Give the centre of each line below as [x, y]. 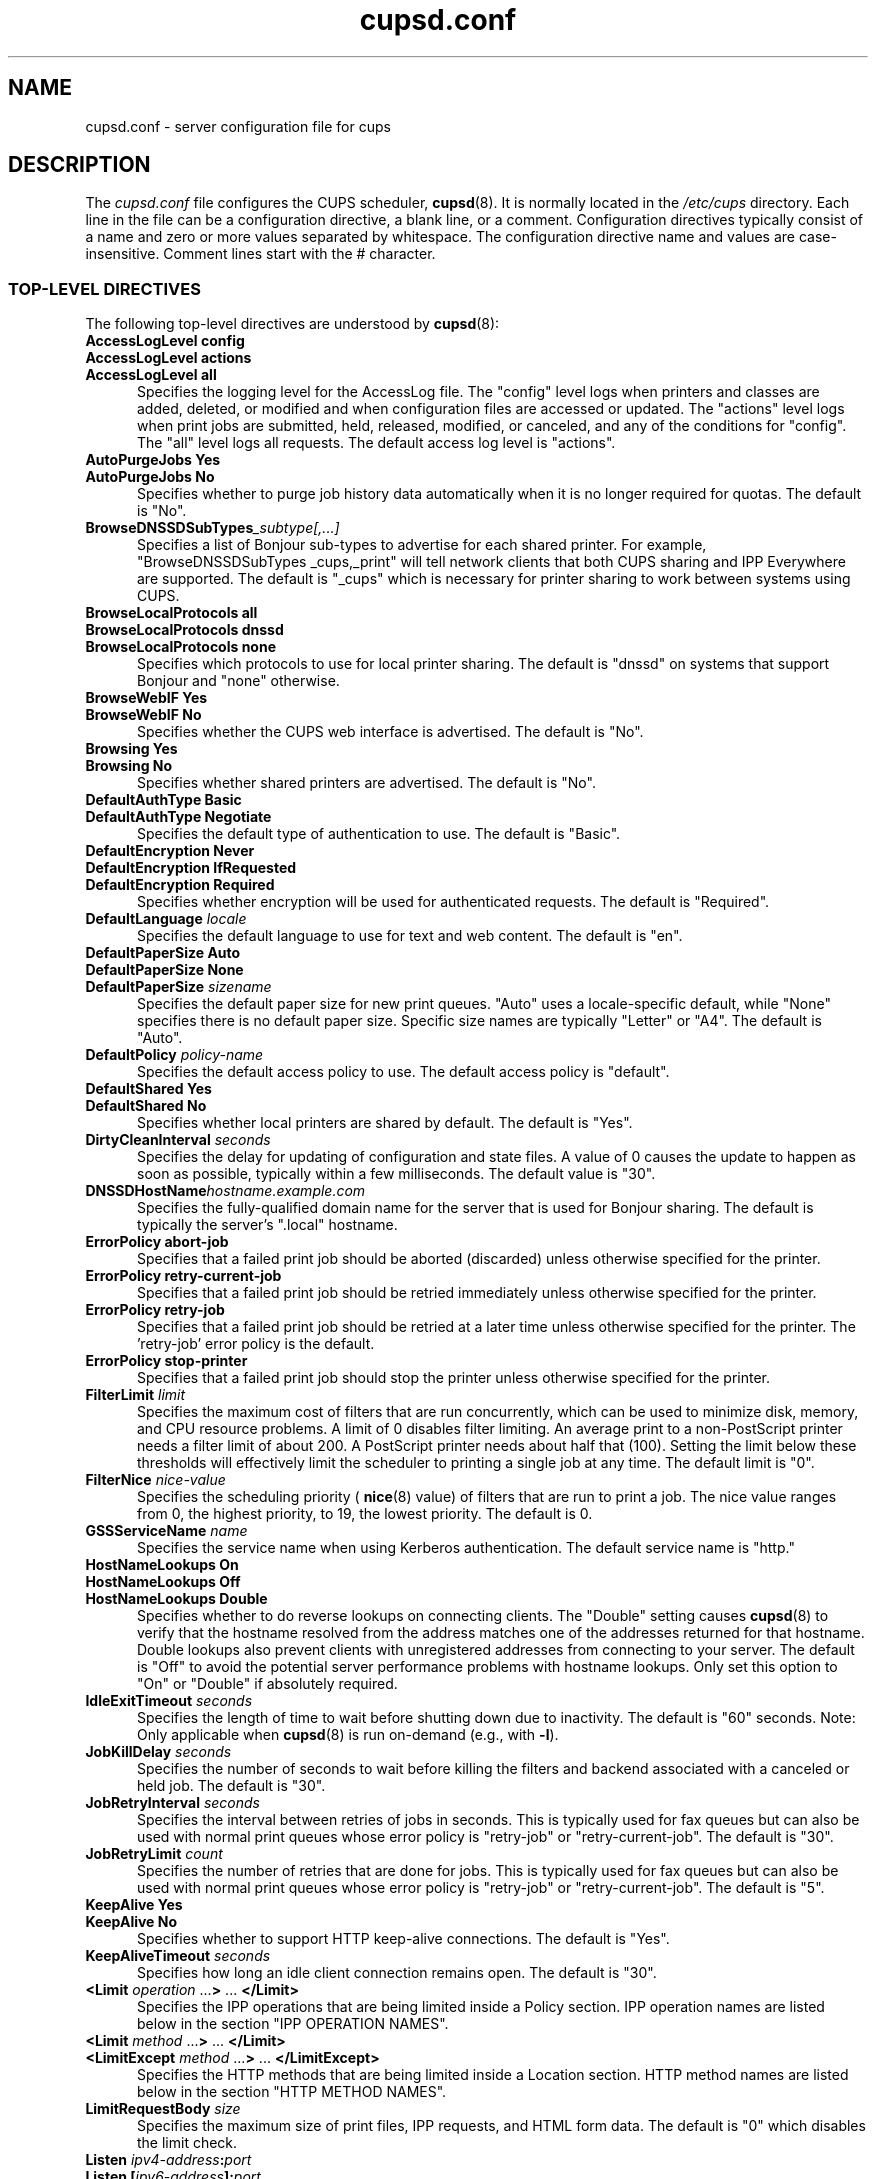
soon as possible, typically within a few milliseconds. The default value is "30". [396, 1174]
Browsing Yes [131, 749]
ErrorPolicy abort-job [157, 1242]
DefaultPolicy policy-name [174, 1055]
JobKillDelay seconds [158, 1752]
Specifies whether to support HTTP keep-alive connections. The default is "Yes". [403, 1939]
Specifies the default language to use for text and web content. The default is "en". [410, 936]
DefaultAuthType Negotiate [178, 817]
